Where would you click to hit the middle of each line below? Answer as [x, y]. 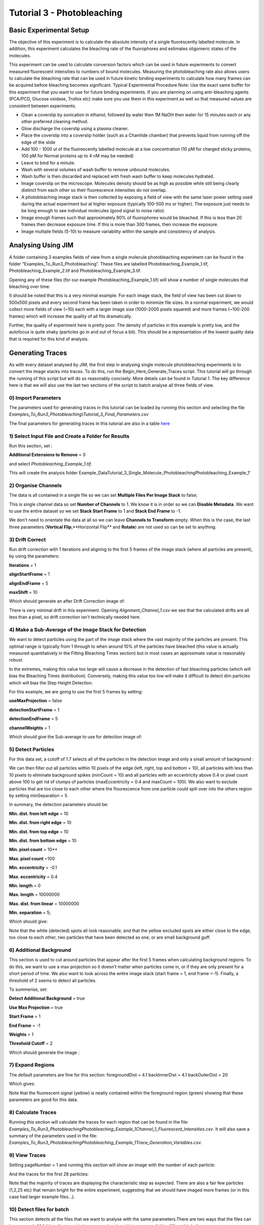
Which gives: [22, 1084]
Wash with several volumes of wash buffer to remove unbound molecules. [96, 170]
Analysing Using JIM [41, 245]
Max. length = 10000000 [34, 895]
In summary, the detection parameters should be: [59, 805]
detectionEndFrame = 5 [33, 719]
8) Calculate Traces [33, 1112]
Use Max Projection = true [36, 1007]
